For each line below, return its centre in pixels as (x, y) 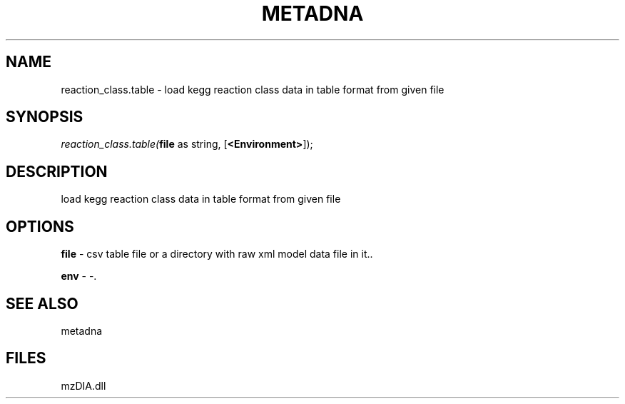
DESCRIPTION (57, 171)
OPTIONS (40, 226)
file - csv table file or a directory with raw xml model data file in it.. (217, 254)
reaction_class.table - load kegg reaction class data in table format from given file (253, 89)
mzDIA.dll (83, 385)
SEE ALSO (42, 303)
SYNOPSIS (45, 117)
